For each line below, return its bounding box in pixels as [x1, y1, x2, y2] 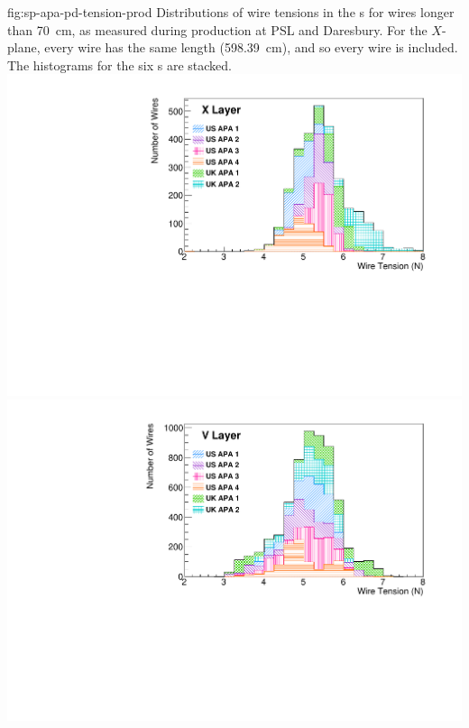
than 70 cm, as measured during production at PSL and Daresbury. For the [7, 20, 428, 39]
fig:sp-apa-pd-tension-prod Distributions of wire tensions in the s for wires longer [7, 3, 455, 21]
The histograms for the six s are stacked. [7, 55, 232, 74]
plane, [7, 38, 41, 57]
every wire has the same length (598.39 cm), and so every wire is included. [44, 38, 458, 57]
